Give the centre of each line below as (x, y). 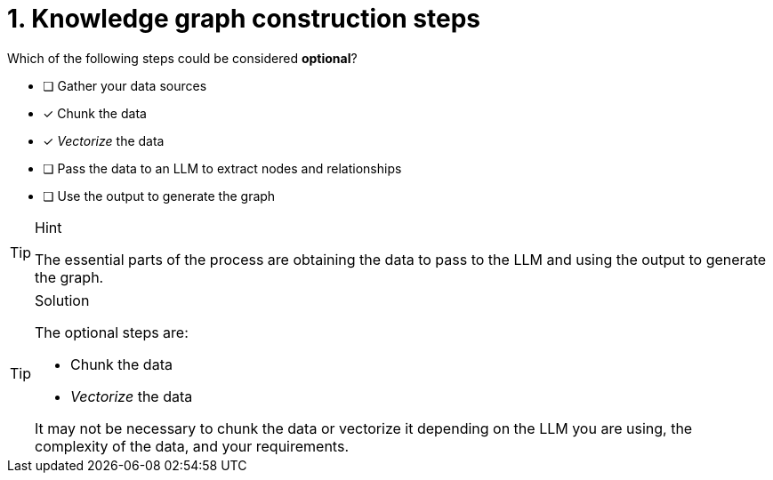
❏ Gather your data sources (125, 85)
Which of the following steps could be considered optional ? (182, 58)
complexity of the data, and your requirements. (192, 446)
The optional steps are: (112, 332)
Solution (62, 300)
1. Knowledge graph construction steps (244, 19)
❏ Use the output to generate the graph (159, 196)
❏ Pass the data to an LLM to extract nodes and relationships (222, 168)
